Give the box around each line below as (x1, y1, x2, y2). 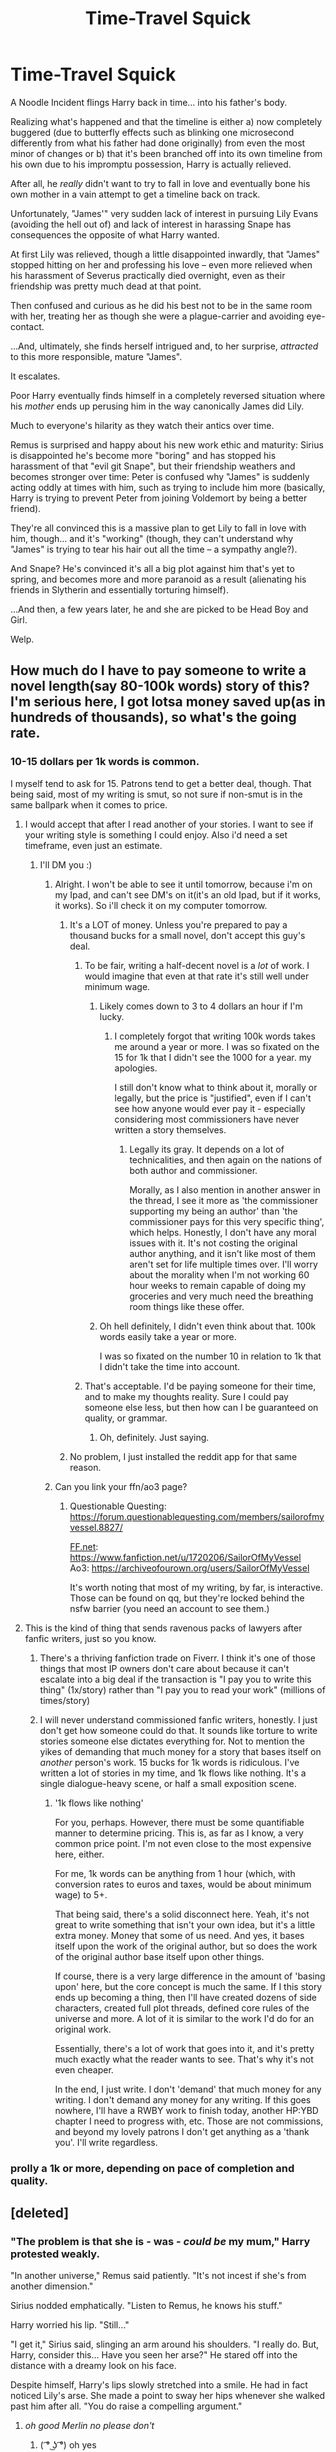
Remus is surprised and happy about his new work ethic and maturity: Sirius (10, 438, 324, 451)
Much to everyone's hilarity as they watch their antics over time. (10, 419, 275, 431)
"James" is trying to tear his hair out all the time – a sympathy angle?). (10, 543, 298, 555)
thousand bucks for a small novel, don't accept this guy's (69, 929, 306, 941)
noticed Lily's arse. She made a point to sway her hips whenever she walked (10, 2390, 326, 2402)
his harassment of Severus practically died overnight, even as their (10, 269, 286, 281)
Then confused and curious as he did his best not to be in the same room (10, 299, 313, 311)
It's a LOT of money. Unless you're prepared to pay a (69, 918, 288, 931)
